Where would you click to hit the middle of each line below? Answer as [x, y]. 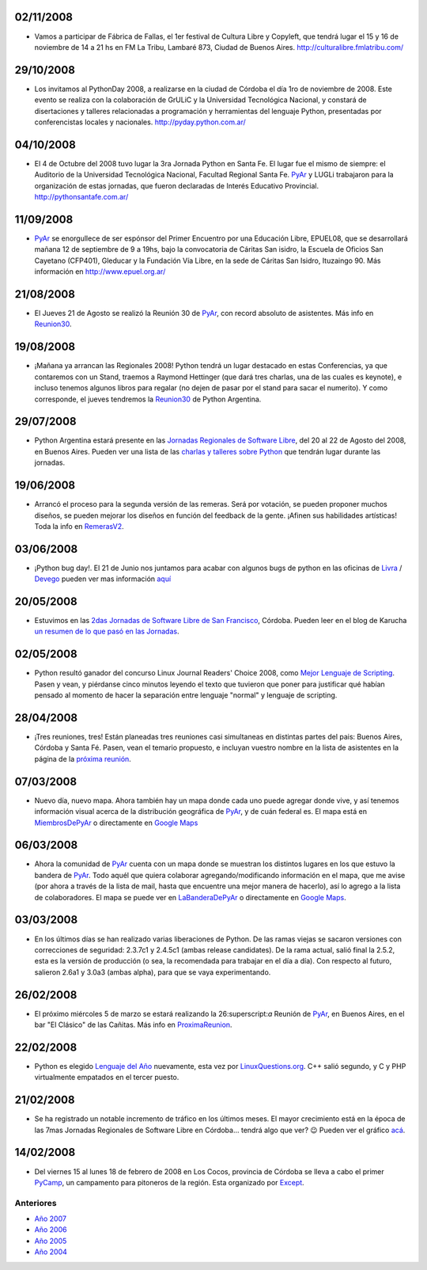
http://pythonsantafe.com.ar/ [81, 197]
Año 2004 [51, 1252]
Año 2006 [51, 1230]
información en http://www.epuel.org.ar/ [100, 272]
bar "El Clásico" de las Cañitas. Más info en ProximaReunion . [133, 1025]
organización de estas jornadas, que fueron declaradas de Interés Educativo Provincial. [177, 185]
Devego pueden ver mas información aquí [103, 579]
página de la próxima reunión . [83, 759]
